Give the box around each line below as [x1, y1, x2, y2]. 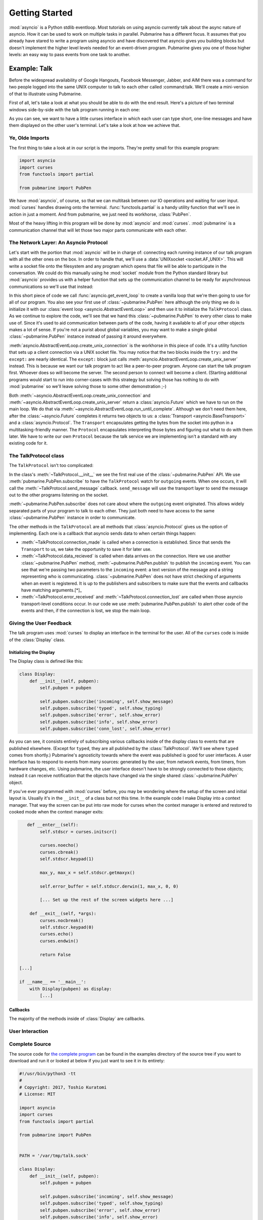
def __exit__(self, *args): [29, 911, 97, 916]
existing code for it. [9, 440, 48, 446]
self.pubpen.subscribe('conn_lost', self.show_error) [39, 726, 171, 732]
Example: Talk [9, 64, 53, 73]
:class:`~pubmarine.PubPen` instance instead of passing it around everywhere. [9, 333, 168, 339]
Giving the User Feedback [9, 620, 72, 627]
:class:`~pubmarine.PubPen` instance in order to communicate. [9, 515, 136, 521]
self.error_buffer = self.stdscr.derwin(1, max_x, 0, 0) [39, 883, 179, 889]
